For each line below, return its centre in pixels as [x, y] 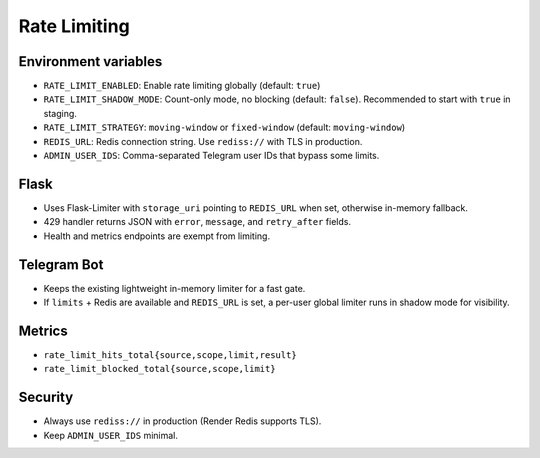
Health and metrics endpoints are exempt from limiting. [156, 236]
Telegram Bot [61, 264]
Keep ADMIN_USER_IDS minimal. [111, 435]
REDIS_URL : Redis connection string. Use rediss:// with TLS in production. [203, 141]
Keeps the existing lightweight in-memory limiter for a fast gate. [174, 288]
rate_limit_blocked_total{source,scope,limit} [159, 369]
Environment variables [90, 61]
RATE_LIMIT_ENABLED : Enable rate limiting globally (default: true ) [182, 86]
